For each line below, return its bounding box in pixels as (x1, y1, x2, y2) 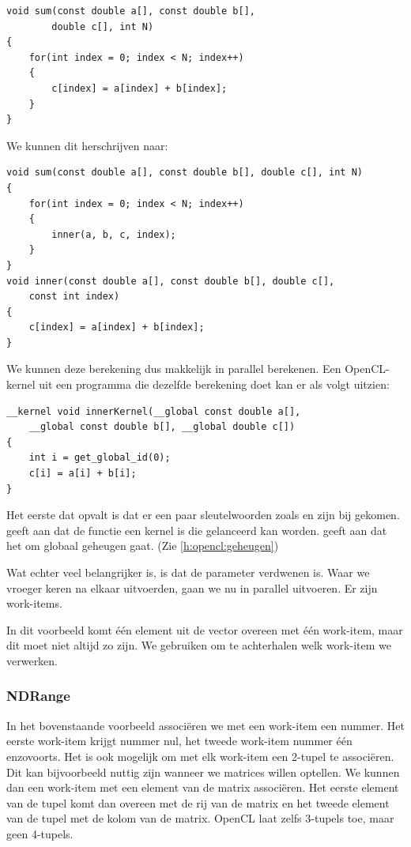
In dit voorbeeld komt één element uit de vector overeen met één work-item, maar (6, 621, 403, 638)
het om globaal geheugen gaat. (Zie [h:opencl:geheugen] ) (6, 537, 279, 554)
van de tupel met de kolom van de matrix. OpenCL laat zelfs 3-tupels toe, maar (6, 810, 394, 826)
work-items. (6, 595, 62, 612)
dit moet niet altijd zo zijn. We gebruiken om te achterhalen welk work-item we (6, 637, 391, 653)
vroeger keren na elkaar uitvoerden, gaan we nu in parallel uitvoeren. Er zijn (6, 579, 378, 596)
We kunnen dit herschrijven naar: (6, 137, 168, 153)
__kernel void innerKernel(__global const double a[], (6, 405, 301, 417)
